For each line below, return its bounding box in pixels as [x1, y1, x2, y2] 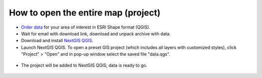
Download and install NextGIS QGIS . [21, 38, 94, 44]
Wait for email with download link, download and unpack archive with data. [21, 31, 171, 36]
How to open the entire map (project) [9, 7, 161, 18]
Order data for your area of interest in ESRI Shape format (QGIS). [21, 24, 150, 30]
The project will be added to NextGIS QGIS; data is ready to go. [21, 62, 147, 68]
